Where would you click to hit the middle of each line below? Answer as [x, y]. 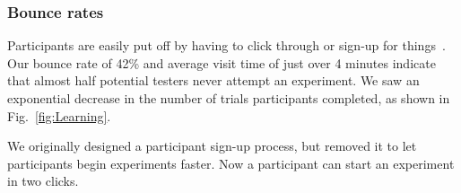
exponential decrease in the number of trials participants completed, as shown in [229, 98]
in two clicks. [43, 181]
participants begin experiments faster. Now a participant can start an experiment [231, 163]
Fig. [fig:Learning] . [59, 115]
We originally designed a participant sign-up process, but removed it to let [212, 146]
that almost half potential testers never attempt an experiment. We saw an [213, 80]
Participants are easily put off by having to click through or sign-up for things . [226, 45]
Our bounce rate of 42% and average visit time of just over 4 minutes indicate [222, 62]
